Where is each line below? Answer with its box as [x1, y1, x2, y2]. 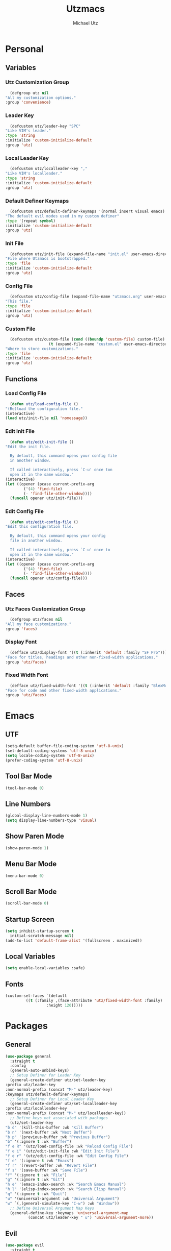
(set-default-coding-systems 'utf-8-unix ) [5, 748, 97, 753]
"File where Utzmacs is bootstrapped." [5, 256, 90, 261]
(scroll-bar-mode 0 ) [5, 901, 49, 906]
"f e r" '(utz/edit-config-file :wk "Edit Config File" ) [5, 1154, 129, 1159]
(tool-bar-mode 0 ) [5, 786, 44, 791]
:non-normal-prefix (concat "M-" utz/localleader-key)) [5, 1111, 126, 1116]
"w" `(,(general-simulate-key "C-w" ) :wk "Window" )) [5, 1200, 120, 1206]
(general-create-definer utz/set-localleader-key [10, 1101, 117, 1107]
